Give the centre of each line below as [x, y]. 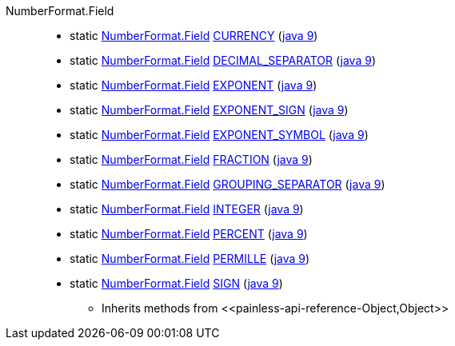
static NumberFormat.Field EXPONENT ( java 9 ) [194, 85]
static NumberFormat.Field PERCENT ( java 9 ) [189, 234]
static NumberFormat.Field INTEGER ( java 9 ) [187, 209]
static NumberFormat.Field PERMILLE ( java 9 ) [190, 259]
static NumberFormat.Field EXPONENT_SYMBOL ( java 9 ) [219, 135]
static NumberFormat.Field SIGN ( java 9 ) [176, 283]
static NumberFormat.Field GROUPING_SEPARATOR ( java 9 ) [227, 184]
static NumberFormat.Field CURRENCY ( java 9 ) [194, 36]
